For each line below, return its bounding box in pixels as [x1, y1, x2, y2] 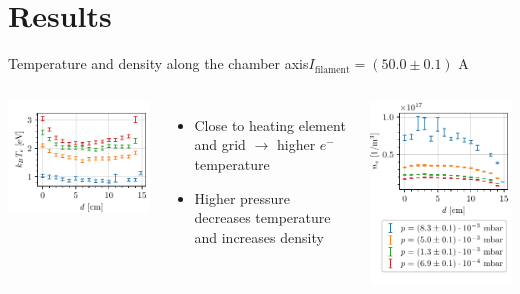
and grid [194, 134, 246, 155]
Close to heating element [194, 114, 346, 135]
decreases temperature [194, 207, 331, 228]
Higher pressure [194, 187, 291, 208]
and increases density [194, 226, 324, 247]
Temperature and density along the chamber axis [8, 53, 309, 74]
